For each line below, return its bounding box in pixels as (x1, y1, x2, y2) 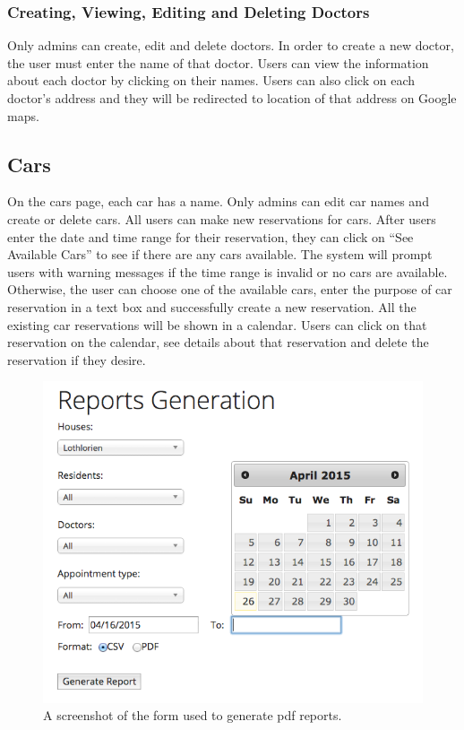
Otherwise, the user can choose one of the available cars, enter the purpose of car (7, 280, 452, 299)
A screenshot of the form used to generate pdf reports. (43, 706, 342, 725)
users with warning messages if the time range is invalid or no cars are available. (7, 262, 448, 281)
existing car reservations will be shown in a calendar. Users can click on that (7, 315, 427, 334)
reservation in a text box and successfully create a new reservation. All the (7, 297, 417, 316)
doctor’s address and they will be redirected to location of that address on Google (7, 89, 457, 107)
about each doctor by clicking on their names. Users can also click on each (7, 71, 415, 90)
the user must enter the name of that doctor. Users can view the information (7, 53, 429, 72)
